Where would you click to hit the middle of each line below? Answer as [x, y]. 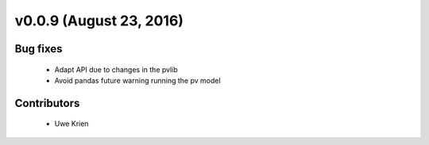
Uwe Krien [71, 124]
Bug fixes [39, 49]
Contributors [47, 103]
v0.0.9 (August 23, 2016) [99, 21]
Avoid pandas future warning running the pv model [138, 80]
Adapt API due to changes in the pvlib [116, 69]
